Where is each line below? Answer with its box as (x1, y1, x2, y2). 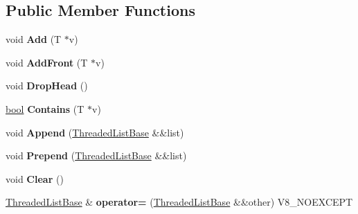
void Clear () (6, 171, 64, 186)
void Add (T (6, 32, 62, 46)
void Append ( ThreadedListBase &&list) (6, 125, 184, 139)
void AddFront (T (6, 55, 88, 69)
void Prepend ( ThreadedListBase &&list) (6, 148, 187, 163)
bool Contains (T (6, 101, 84, 116)
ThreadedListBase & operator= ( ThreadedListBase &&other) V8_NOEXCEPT (6, 195, 353, 209)
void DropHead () (6, 78, 88, 93)
